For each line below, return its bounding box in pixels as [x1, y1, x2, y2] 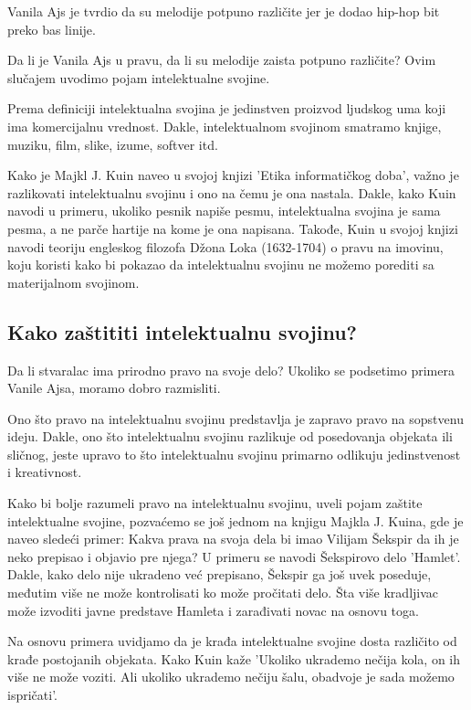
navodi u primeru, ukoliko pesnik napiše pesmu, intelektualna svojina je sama [7, 201, 441, 220]
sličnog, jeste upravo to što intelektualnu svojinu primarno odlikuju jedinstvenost [7, 444, 461, 463]
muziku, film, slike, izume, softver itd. [7, 134, 218, 154]
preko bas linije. [7, 19, 96, 38]
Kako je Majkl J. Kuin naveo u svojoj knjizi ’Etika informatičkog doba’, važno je [7, 165, 459, 185]
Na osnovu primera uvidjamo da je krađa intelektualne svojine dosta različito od [7, 631, 457, 651]
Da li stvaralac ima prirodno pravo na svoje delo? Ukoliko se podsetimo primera [7, 360, 455, 379]
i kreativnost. [7, 462, 82, 482]
